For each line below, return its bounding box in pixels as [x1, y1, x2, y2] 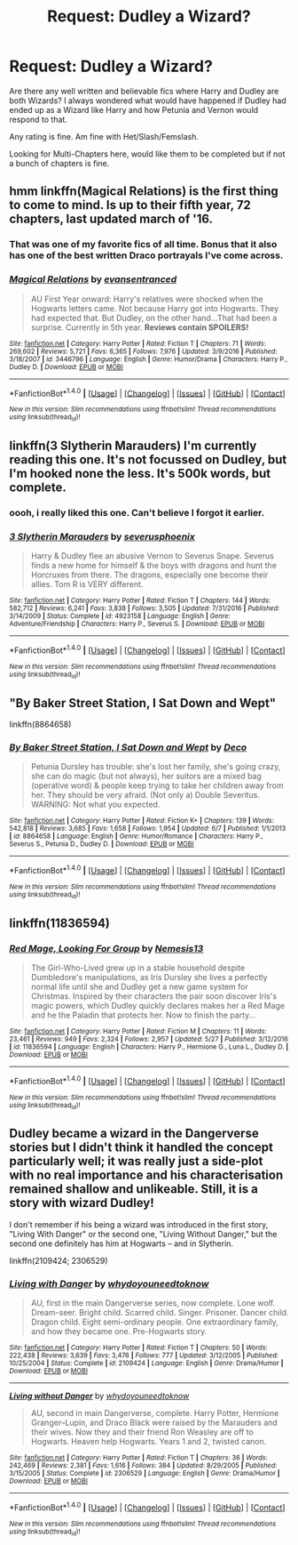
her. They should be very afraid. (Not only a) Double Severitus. [30, 790, 260, 801]
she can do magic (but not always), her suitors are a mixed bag [30, 771, 262, 782]
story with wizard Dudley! [9, 1195, 155, 1211]
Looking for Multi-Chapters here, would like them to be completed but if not [9, 149, 286, 159]
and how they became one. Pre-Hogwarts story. [30, 1326, 208, 1336]
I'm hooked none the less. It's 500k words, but [9, 465, 271, 481]
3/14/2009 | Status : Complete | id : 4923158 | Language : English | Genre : [9, 612, 231, 621]
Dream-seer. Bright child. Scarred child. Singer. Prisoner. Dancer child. [30, 1308, 289, 1317]
